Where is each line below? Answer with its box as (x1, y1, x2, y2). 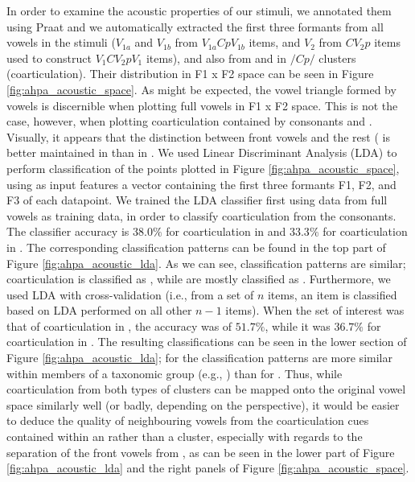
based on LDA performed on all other (6, 302, 192, 319)
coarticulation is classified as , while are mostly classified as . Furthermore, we (6, 270, 391, 287)
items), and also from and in (146, 49, 286, 66)
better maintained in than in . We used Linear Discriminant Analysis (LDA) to (6, 144, 397, 161)
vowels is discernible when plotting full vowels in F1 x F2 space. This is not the (6, 97, 398, 113)
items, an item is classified (267, 286, 397, 303)
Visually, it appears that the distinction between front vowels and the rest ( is (6, 128, 390, 145)
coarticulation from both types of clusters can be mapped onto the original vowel (6, 381, 406, 398)
